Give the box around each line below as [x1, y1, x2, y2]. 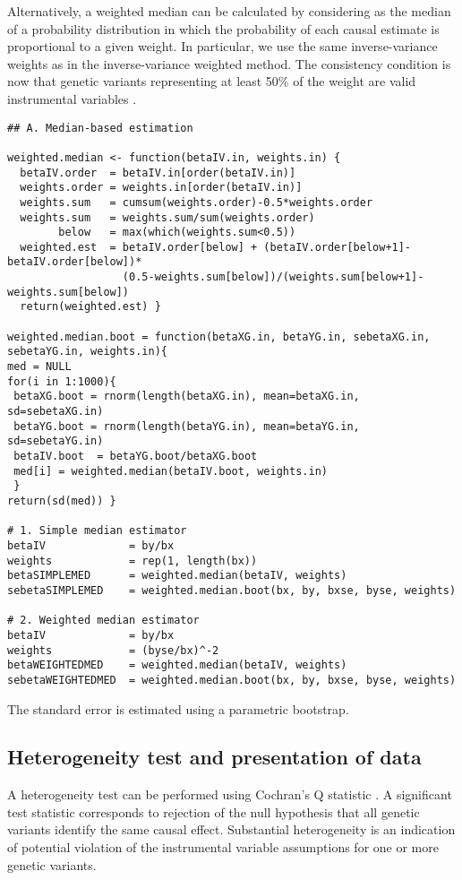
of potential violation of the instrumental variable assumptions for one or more [7, 838, 439, 857]
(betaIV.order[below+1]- [263, 240, 412, 254]
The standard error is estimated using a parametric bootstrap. [7, 699, 349, 718]
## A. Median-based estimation [7, 121, 193, 134]
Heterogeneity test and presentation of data [7, 743, 422, 771]
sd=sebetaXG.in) [7, 405, 104, 418]
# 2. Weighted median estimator [7, 614, 200, 627]
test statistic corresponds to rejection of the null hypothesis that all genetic [7, 802, 420, 821]
